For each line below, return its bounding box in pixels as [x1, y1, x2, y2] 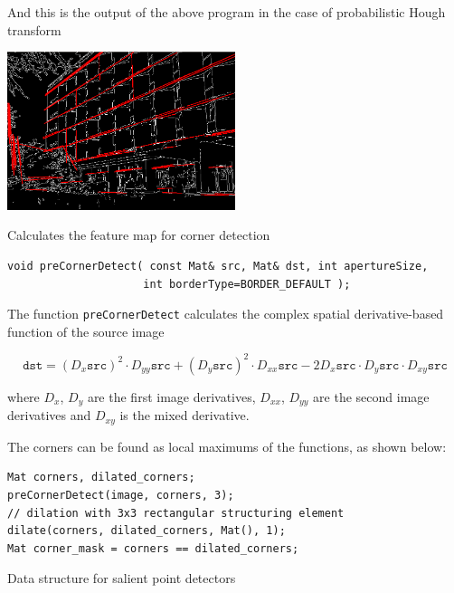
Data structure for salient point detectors [7, 569, 236, 588]
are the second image [313, 387, 430, 406]
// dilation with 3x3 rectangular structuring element [7, 506, 345, 520]
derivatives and [7, 406, 91, 425]
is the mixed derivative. [119, 406, 250, 425]
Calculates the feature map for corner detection [7, 225, 270, 244]
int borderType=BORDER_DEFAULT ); [143, 277, 351, 291]
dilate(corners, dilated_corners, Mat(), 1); [7, 524, 286, 538]
